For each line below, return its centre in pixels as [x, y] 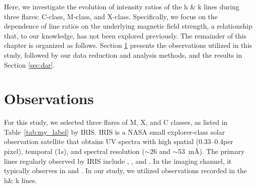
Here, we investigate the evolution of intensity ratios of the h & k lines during [122, 6]
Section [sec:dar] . [29, 64]
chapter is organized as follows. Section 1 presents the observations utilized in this [128, 45]
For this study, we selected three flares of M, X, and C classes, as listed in [116, 122]
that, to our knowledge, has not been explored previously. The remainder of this [125, 35]
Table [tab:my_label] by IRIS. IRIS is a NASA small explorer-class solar [114, 131]
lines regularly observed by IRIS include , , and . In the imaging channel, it [118, 161]
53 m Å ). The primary [211, 151]
